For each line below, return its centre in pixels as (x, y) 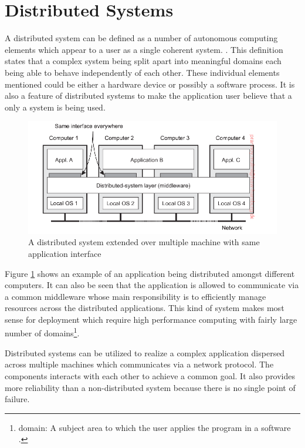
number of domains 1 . (42, 332)
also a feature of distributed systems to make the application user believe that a (148, 96)
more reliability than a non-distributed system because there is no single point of (150, 387)
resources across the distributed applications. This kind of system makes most (145, 308)
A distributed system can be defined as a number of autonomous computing (141, 38)
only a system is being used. (55, 107)
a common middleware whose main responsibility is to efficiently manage (135, 296)
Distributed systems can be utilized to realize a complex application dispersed (145, 352)
